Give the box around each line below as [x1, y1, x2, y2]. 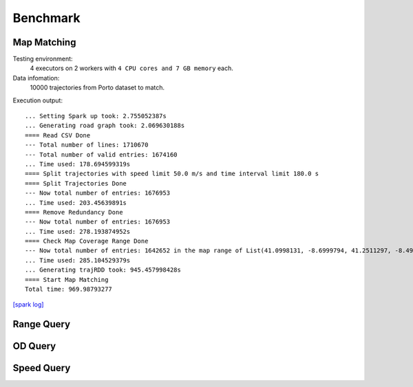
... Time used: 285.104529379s [25, 256, 131, 264]
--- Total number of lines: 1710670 [25, 141, 149, 149]
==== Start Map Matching [25, 276, 109, 283]
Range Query [12, 318, 71, 330]
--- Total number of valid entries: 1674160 [25, 151, 178, 158]
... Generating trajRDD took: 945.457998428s [25, 266, 182, 274]
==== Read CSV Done [25, 131, 91, 139]
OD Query [12, 340, 56, 352]
